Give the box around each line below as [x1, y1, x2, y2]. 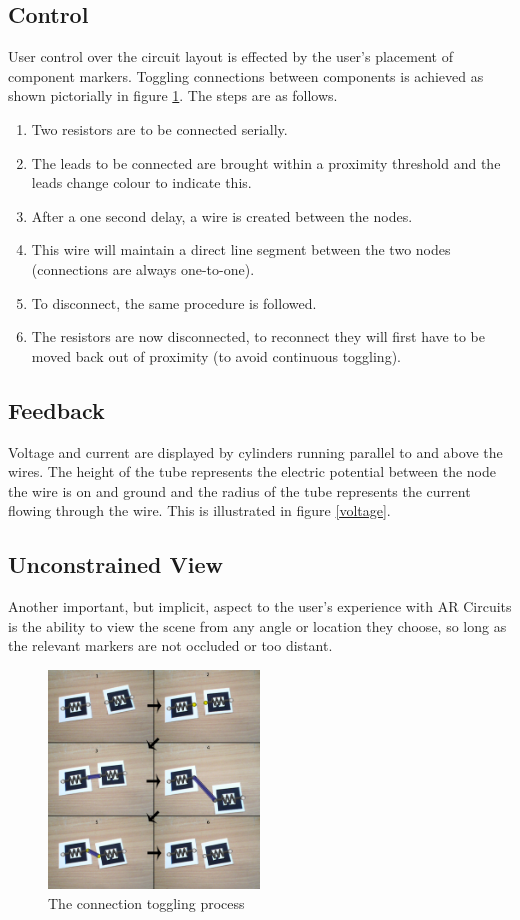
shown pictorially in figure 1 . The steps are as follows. [8, 85, 338, 106]
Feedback [8, 394, 105, 425]
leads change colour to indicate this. [31, 172, 252, 193]
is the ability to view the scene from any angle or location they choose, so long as [8, 615, 507, 636]
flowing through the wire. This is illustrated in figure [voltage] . [8, 500, 391, 521]
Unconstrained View [8, 549, 223, 580]
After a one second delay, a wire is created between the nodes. [31, 205, 413, 226]
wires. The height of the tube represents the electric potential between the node [8, 461, 497, 482]
